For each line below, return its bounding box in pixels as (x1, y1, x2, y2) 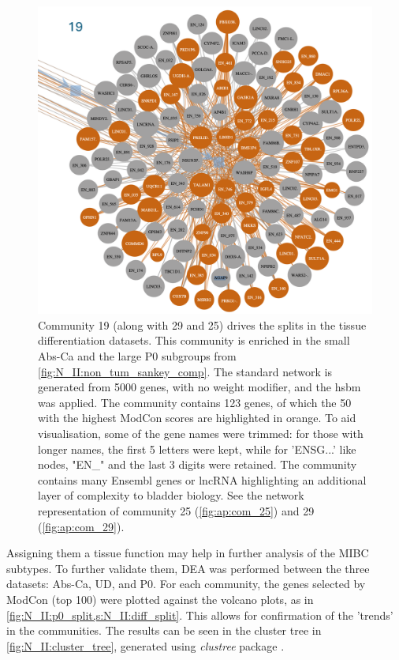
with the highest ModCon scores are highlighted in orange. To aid (38, 409, 356, 426)
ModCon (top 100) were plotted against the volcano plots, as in (6, 590, 314, 607)
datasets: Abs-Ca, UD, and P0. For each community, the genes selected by (6, 575, 366, 592)
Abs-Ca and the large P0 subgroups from (38, 348, 237, 364)
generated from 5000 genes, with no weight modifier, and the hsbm (38, 379, 361, 395)
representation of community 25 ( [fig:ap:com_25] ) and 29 (38, 502, 315, 519)
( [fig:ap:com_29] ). (38, 518, 125, 534)
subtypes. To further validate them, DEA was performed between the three (6, 560, 370, 576)
